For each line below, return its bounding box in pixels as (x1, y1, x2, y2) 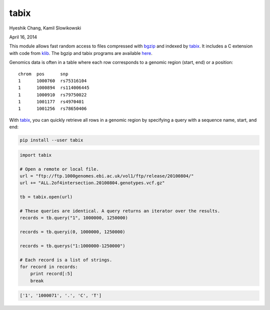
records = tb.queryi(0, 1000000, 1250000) (19, 229, 125, 235)
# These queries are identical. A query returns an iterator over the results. (19, 208, 220, 214)
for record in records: (19, 264, 78, 270)
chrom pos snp (18, 71, 68, 77)
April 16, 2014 (9, 34, 37, 40)
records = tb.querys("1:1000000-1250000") (19, 243, 125, 249)
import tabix (19, 152, 52, 158)
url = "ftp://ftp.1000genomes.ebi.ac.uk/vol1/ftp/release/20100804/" (19, 173, 194, 179)
